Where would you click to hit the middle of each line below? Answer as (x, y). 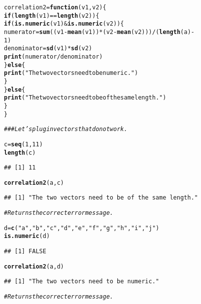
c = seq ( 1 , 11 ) (23, 144)
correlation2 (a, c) (34, 183)
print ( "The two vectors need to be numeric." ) (71, 73)
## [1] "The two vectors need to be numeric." (82, 282)
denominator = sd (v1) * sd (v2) (48, 49)
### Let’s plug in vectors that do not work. (66, 129)
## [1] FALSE (25, 252)
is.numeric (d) (27, 236)
